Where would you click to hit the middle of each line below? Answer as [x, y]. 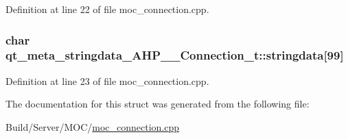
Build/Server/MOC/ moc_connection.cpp [93, 126]
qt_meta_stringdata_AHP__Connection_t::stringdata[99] [175, 55]
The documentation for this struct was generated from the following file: [158, 104]
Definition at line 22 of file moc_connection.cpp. [107, 9]
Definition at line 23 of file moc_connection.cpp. [107, 80]
